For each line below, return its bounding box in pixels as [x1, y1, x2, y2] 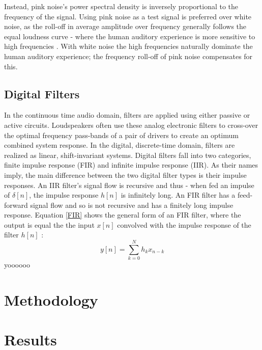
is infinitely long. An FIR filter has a [121, 190, 236, 200]
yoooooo [4, 259, 30, 270]
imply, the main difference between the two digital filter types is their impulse [4, 169, 247, 180]
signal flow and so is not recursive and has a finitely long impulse [30, 199, 234, 210]
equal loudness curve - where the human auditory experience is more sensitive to [4, 31, 255, 41]
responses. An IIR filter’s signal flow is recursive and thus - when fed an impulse [4, 179, 254, 190]
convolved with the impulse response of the [117, 219, 251, 230]
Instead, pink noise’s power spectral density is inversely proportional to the [4, 1, 239, 11]
